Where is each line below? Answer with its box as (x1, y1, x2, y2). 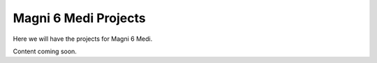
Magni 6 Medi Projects (13, 10, 146, 26)
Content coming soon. (13, 47, 77, 55)
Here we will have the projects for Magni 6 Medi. (13, 35, 153, 43)
